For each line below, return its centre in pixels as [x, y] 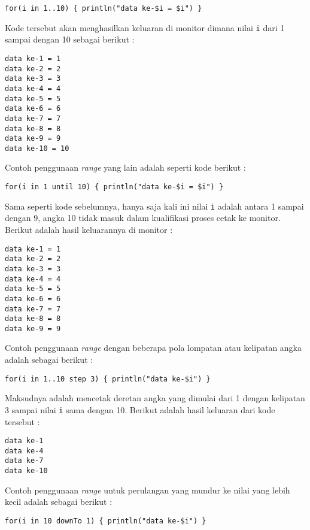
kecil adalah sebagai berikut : [59, 502]
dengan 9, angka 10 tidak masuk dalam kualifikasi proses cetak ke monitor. [143, 218]
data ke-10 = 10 [37, 148]
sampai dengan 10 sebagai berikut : [70, 39]
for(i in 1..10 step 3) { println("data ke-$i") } [108, 379]
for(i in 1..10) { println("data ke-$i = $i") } [104, 8]
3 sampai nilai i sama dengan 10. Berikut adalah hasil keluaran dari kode [140, 409]
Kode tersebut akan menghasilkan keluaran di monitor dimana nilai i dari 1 [145, 27]
